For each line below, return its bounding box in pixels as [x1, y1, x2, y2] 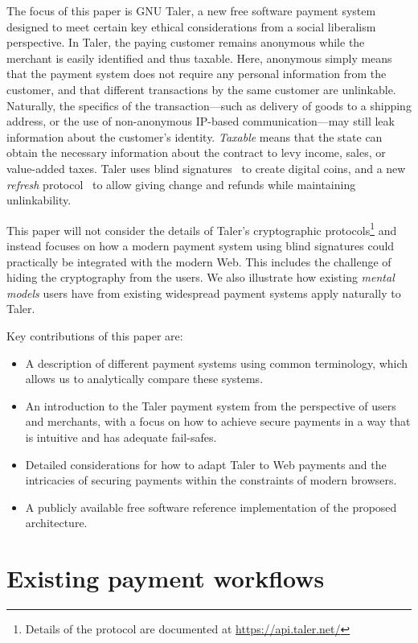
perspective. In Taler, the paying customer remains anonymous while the [6, 34, 365, 51]
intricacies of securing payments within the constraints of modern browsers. [25, 472, 397, 488]
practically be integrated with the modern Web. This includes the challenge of [6, 253, 391, 270]
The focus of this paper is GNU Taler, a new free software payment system [6, 2, 376, 19]
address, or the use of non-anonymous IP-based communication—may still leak [6, 113, 395, 130]
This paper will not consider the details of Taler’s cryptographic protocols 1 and [6, 219, 397, 238]
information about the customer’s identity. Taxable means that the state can [6, 128, 383, 145]
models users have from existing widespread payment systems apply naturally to [6, 284, 401, 301]
